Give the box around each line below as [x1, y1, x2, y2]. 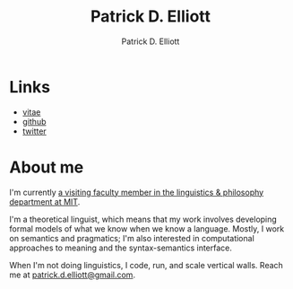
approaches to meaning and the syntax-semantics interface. [9, 242, 233, 253]
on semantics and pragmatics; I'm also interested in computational [9, 232, 255, 243]
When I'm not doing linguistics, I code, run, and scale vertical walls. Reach [9, 259, 284, 270]
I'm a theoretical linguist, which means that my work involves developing [9, 214, 278, 224]
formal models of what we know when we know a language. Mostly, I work [9, 223, 285, 234]
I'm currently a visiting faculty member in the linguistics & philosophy [9, 187, 264, 197]
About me [9, 157, 84, 177]
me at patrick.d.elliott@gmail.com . [9, 269, 136, 280]
